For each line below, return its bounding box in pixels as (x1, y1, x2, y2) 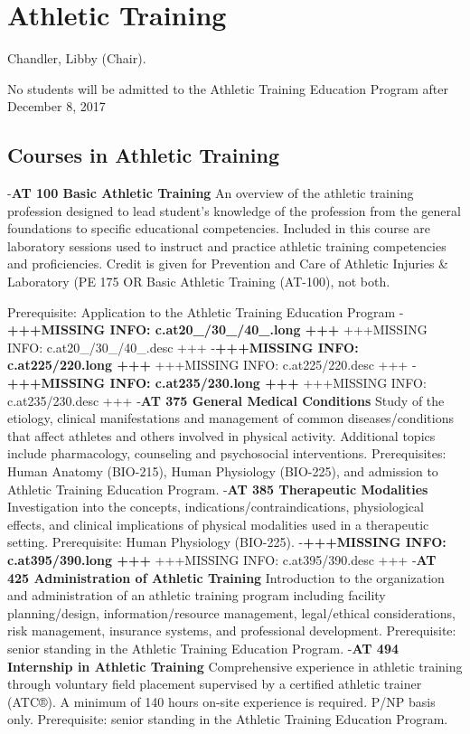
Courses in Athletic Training (7, 141, 280, 169)
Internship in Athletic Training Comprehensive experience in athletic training (7, 656, 463, 675)
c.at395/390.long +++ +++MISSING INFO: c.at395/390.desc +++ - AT (7, 550, 437, 569)
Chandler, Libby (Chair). (7, 49, 146, 68)
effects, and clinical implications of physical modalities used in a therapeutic (7, 514, 429, 533)
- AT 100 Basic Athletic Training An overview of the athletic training (7, 183, 414, 202)
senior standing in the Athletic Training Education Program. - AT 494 (7, 638, 399, 657)
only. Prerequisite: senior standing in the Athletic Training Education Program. (7, 710, 448, 729)
